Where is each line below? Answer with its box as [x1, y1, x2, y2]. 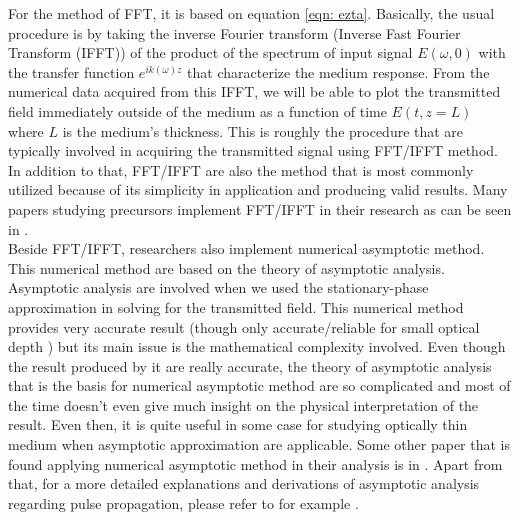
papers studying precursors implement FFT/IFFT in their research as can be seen [8, 198, 512, 219]
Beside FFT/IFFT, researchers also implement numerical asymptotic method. [8, 238, 485, 259]
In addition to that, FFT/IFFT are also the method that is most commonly [8, 159, 474, 180]
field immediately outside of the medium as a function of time [8, 100, 387, 121]
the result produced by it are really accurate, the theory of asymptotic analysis [8, 355, 492, 376]
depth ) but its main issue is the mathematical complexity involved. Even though [8, 336, 506, 357]
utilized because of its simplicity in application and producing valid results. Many [8, 179, 508, 200]
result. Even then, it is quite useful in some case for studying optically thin [8, 414, 468, 435]
